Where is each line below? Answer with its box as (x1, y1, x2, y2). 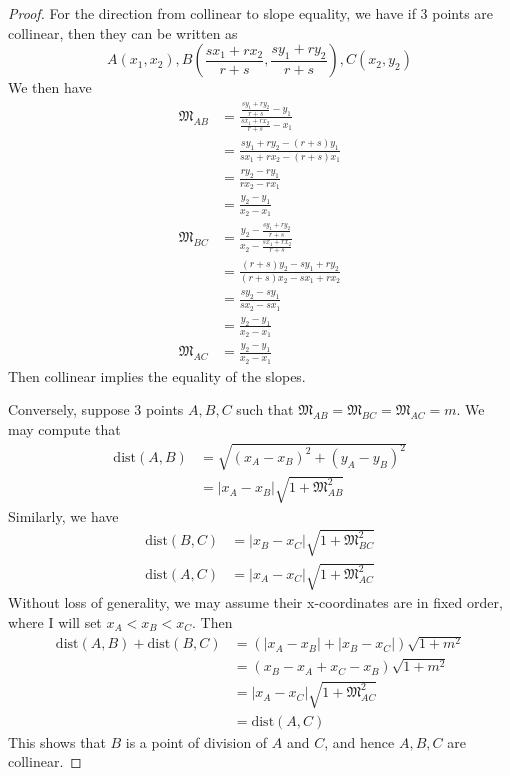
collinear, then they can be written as (8, 22, 238, 43)
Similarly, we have (8, 505, 119, 526)
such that (236, 399, 294, 420)
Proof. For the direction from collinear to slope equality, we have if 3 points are (8, 3, 494, 23)
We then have (8, 77, 92, 98)
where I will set (8, 611, 102, 632)
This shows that (8, 731, 106, 752)
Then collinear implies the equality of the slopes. (8, 365, 306, 386)
